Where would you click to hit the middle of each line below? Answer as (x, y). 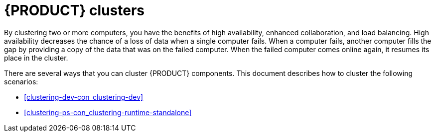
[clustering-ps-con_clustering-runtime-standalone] (108, 112)
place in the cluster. (36, 58)
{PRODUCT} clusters (74, 10)
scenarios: (21, 81)
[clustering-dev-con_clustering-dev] (84, 97)
